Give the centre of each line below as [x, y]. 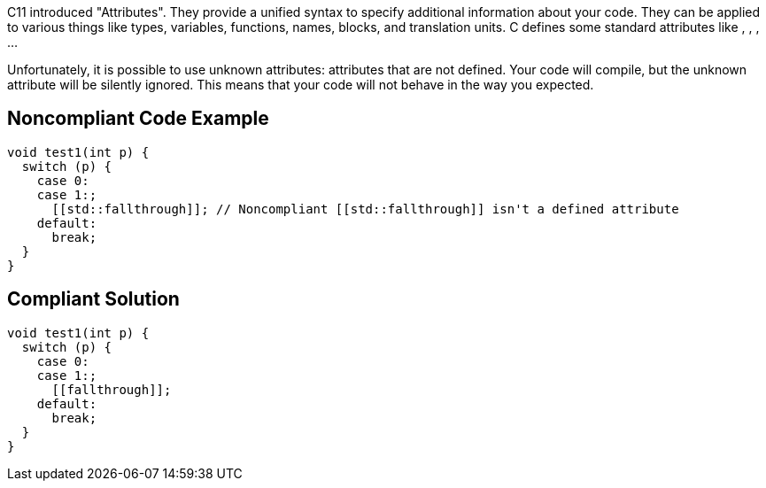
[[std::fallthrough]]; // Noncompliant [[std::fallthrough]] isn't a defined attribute [365, 209]
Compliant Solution [93, 299]
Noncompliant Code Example [138, 119]
